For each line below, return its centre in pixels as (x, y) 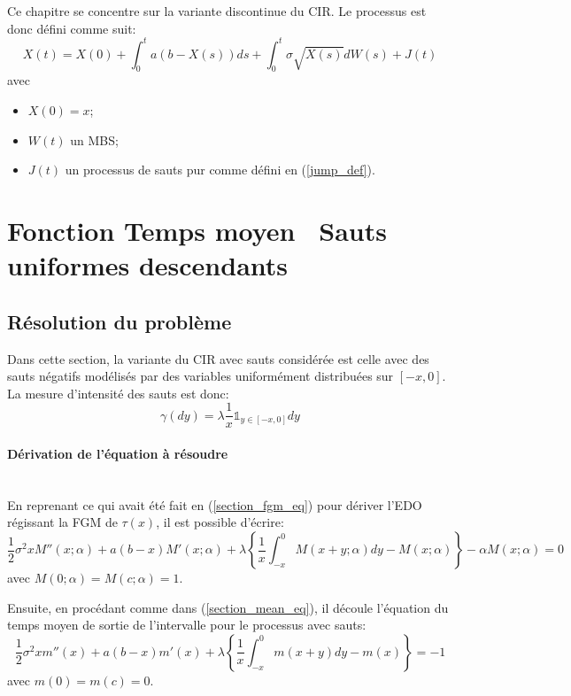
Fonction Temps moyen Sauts (197, 231)
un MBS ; (94, 139)
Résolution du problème (120, 321)
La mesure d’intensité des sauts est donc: (118, 393)
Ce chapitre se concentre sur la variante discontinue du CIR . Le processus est (217, 11)
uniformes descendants (148, 265)
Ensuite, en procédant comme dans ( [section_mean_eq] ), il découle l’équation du (228, 607)
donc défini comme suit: (72, 28)
